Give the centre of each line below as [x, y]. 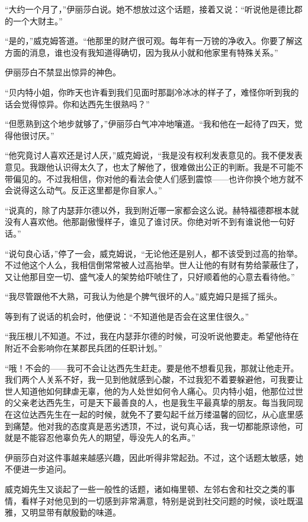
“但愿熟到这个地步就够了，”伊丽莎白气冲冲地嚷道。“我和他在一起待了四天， [150, 124]
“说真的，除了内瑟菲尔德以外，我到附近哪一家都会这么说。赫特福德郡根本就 [152, 210]
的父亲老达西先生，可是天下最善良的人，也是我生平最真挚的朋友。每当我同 [150, 402]
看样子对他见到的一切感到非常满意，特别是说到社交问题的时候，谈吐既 [158, 500]
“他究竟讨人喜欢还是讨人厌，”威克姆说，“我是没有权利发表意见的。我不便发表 [154, 155]
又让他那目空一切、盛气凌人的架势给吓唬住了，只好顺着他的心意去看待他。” [150, 276]
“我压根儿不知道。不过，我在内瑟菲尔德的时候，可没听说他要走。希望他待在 [152, 336]
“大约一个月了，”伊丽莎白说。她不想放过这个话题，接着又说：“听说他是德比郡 [154, 9]
